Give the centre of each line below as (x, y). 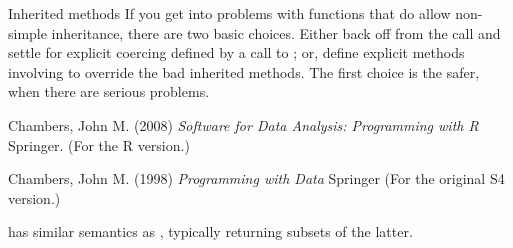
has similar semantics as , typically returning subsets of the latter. (210, 231)
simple (27, 32)
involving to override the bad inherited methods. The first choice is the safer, (244, 71)
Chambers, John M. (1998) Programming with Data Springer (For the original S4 (256, 178)
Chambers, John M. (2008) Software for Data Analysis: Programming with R (243, 124)
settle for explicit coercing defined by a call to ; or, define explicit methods (236, 52)
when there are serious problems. (109, 91)
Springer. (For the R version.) (99, 144)
